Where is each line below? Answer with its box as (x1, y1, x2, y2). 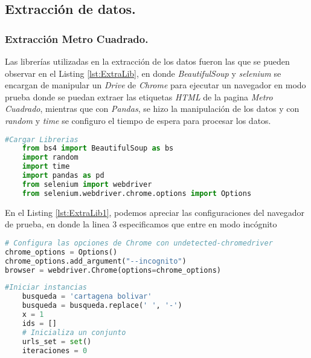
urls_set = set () (22, 337, 92, 346)
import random (22, 153, 79, 162)
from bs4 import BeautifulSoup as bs (22, 144, 174, 153)
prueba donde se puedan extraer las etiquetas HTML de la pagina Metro (5, 90, 273, 103)
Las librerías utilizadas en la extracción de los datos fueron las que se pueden (5, 55, 290, 67)
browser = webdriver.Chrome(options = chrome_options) (5, 265, 221, 275)
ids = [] (22, 319, 57, 328)
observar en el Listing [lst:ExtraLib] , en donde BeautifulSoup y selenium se (5, 67, 281, 79)
